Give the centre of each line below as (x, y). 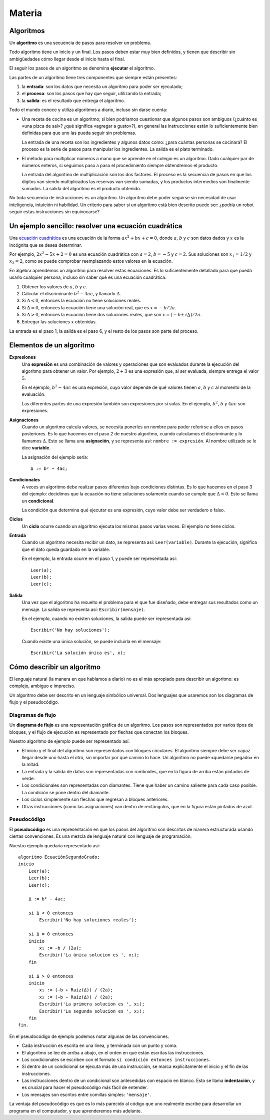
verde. (28, 779)
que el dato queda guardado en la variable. (66, 549)
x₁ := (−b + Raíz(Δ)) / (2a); (76, 990)
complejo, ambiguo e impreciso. (42, 686)
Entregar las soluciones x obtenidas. (59, 322)
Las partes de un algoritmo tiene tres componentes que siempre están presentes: (93, 77)
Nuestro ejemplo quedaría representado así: (54, 845)
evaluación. (34, 394)
